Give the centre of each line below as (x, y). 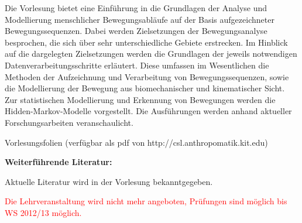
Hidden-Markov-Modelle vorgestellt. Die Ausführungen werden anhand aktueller (148, 111)
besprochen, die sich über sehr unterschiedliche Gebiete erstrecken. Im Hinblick (146, 42)
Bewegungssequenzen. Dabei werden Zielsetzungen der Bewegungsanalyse (136, 31)
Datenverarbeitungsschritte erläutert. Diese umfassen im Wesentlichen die (137, 65)
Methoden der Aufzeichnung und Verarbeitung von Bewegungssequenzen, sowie (147, 76)
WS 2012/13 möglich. (43, 212)
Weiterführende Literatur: (59, 162)
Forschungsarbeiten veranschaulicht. (69, 122)
